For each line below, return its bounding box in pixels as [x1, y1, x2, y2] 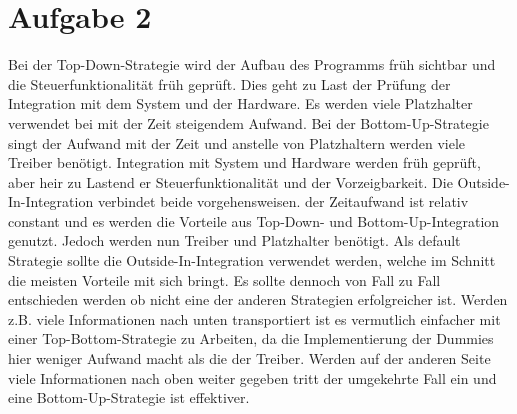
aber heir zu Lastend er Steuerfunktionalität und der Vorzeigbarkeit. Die [8, 171, 453, 192]
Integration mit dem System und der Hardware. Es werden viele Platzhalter [8, 93, 473, 114]
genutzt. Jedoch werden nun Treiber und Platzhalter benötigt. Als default [8, 230, 461, 251]
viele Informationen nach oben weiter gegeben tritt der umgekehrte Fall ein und [8, 367, 497, 388]
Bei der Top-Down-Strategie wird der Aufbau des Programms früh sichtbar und [8, 54, 496, 75]
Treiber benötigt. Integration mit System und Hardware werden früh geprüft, [8, 152, 481, 173]
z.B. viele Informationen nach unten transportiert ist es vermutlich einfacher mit [8, 308, 501, 329]
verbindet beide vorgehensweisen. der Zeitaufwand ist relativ [97, 191, 469, 212]
